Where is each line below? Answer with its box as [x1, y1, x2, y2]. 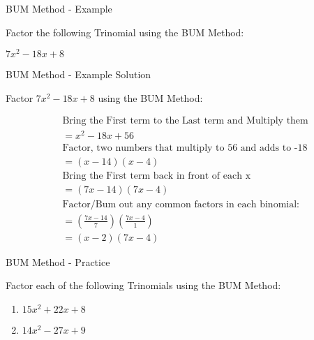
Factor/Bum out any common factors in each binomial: [62, 199, 299, 209]
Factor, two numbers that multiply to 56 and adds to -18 [62, 142, 308, 153]
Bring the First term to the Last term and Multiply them [62, 116, 308, 126]
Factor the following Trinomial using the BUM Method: [6, 24, 244, 39]
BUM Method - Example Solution [6, 67, 151, 82]
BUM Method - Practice [6, 254, 110, 269]
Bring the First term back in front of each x [62, 170, 251, 181]
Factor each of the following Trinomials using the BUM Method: [6, 278, 281, 293]
